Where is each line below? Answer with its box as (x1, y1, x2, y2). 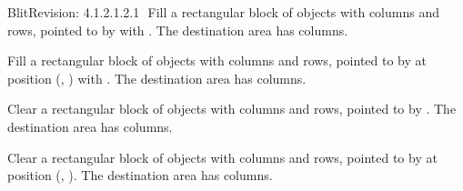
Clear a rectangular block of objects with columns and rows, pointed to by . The (7, 99, 457, 118)
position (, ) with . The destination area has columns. (7, 68, 307, 87)
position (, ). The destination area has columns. (7, 166, 273, 185)
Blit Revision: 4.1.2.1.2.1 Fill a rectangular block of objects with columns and (7, 3, 439, 21)
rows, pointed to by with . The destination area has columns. (7, 20, 348, 39)
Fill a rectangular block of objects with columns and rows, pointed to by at (7, 51, 428, 70)
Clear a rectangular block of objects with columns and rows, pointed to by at (7, 147, 438, 166)
